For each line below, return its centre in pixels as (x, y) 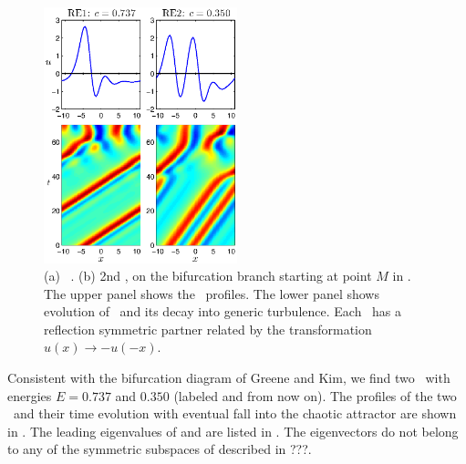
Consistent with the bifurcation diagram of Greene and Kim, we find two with (229, 378)
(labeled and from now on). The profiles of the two (315, 395)
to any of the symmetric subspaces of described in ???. (160, 449)
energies (30, 395)
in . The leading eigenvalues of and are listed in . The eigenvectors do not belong (233, 431)
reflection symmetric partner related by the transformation (208, 329)
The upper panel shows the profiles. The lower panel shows (212, 293)
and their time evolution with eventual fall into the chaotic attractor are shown (235, 413)
